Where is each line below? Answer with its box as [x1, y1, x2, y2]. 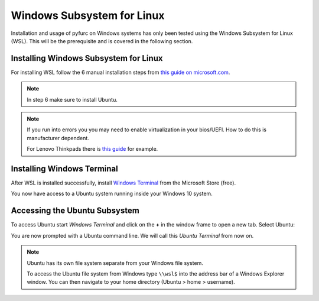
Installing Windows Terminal [11, 164, 118, 174]
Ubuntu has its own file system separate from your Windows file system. [27, 259, 203, 266]
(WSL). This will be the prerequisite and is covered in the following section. [11, 37, 193, 44]
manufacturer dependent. [27, 134, 90, 141]
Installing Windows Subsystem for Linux [11, 53, 163, 63]
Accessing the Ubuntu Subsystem [11, 206, 140, 216]
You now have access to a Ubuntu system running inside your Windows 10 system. [11, 190, 213, 198]
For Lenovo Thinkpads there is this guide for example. [27, 145, 158, 153]
